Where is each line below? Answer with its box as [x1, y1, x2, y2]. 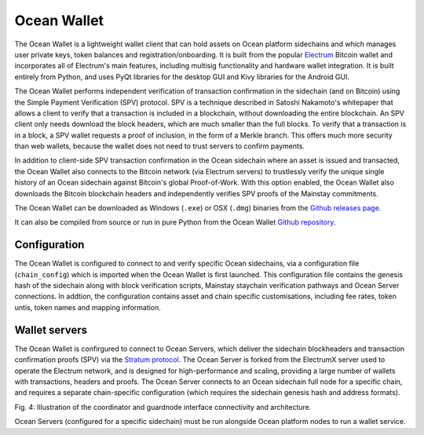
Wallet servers [14, 323, 88, 337]
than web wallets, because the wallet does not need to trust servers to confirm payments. [14, 141, 305, 151]
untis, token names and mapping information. [14, 302, 161, 312]
